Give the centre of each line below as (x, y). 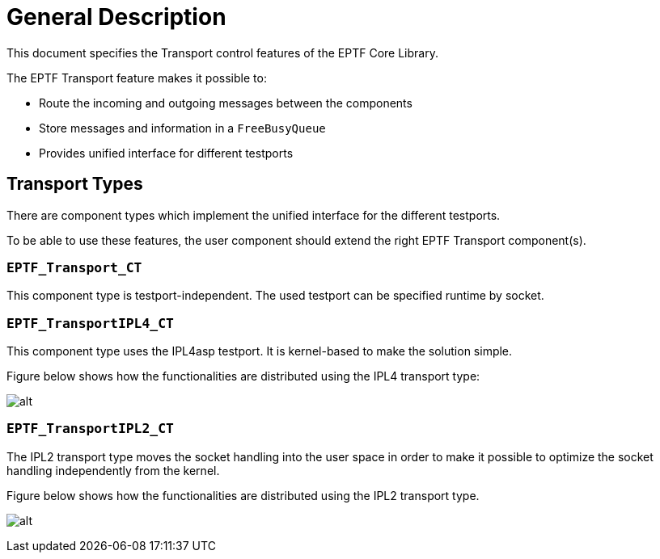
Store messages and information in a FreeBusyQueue (182, 128)
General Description (116, 17)
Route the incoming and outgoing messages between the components (226, 103)
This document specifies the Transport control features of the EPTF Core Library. (222, 53)
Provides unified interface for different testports (166, 153)
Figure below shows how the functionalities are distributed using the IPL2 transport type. (243, 495)
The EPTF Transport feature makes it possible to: (137, 78)
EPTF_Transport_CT (74, 267)
